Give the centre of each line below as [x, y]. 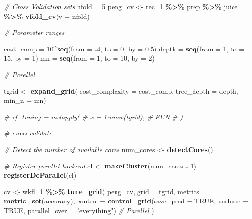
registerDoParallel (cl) [40, 175]
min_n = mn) [25, 100]
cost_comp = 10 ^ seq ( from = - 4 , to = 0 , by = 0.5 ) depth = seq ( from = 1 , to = [124, 48]
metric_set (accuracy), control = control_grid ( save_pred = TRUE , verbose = [126, 201]
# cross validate [28, 133]
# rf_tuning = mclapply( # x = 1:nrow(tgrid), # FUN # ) [94, 116]
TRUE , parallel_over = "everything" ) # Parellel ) [79, 210]
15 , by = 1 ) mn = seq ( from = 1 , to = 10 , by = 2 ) [79, 58]
